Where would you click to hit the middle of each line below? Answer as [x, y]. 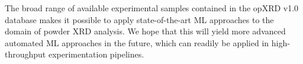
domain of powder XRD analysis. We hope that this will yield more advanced [145, 31]
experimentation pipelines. [96, 54]
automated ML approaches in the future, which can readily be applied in [137, 42]
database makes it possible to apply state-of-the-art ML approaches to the [139, 19]
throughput [25, 54]
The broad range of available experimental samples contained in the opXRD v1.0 [152, 8]
